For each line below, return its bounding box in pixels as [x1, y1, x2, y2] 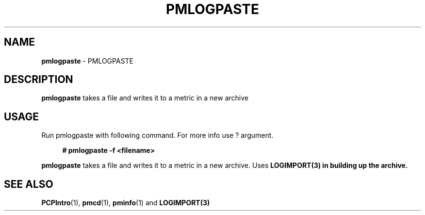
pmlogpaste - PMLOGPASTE [41, 56, 133, 65]
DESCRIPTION [4, 73, 73, 86]
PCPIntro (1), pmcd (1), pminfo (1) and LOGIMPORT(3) [41, 198, 210, 207]
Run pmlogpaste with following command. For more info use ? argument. [41, 131, 274, 140]
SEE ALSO [4, 178, 53, 190]
